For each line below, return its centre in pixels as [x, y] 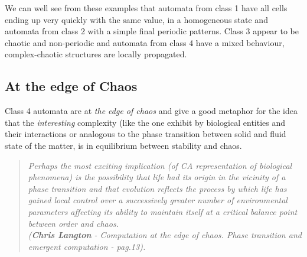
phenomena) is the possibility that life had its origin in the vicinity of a [157, 177]
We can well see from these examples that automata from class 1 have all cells [146, 8]
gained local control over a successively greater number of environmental [158, 200]
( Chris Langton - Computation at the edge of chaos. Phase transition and [165, 235]
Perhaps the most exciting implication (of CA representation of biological [160, 165]
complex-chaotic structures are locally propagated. [96, 54]
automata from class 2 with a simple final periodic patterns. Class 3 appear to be [152, 31]
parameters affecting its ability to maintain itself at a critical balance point [163, 211]
